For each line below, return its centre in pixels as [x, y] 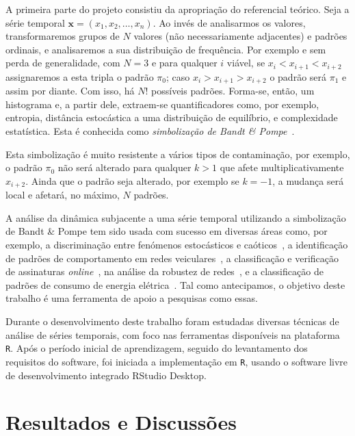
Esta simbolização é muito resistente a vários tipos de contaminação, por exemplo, [178, 154]
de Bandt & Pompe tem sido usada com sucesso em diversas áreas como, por [167, 231]
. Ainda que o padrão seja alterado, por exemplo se [132, 180]
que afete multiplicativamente [282, 167]
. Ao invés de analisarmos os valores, [229, 22]
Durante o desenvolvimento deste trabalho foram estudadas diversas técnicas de [172, 321]
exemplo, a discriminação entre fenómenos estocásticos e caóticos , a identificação [177, 245]
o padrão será [298, 76]
